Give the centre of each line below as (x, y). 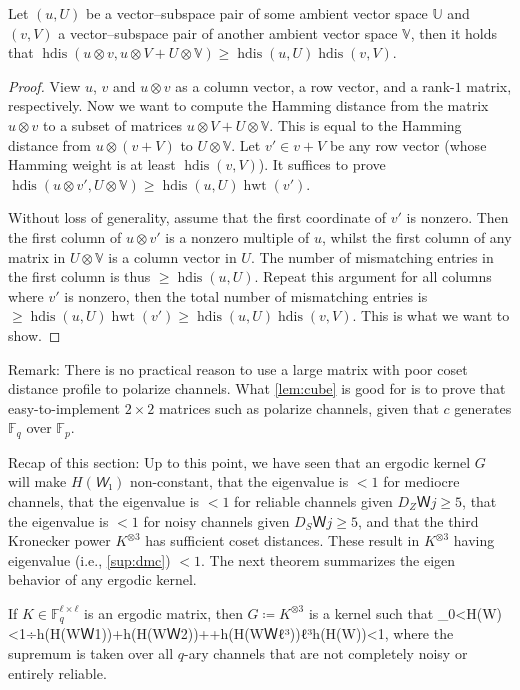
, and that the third (418, 520)
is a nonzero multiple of (237, 236)
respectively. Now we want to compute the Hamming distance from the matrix (248, 105)
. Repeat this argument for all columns (373, 276)
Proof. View (44, 85)
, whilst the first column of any (417, 236)
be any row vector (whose (408, 144)
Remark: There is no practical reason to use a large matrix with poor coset (238, 368)
